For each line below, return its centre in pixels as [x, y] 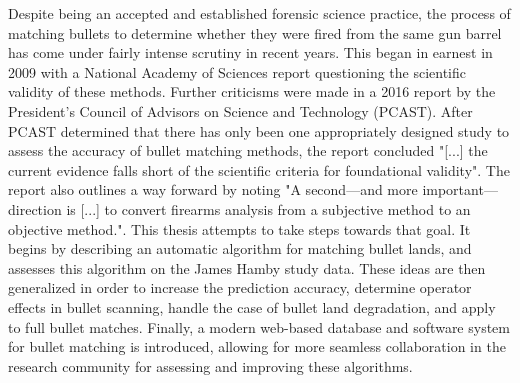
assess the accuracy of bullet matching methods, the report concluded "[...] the [248, 150]
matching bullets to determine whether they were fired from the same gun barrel [255, 32]
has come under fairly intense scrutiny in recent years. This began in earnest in [250, 52]
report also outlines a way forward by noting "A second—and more [213, 189]
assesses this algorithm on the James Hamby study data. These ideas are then [247, 267]
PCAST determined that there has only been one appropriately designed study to [259, 130]
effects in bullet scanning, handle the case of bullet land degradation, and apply [252, 306]
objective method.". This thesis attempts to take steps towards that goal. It [239, 228]
